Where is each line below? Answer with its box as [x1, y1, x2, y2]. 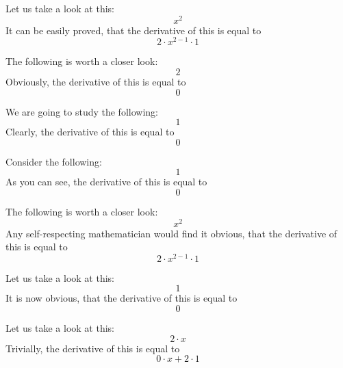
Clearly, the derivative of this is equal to [5, 124, 175, 139]
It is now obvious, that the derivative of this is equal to [5, 291, 238, 305]
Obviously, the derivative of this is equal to [5, 74, 186, 88]
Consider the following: [5, 154, 102, 168]
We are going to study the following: [5, 104, 158, 118]
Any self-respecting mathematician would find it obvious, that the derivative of [5, 226, 338, 240]
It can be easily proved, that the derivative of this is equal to [5, 23, 262, 37]
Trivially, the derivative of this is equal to [5, 341, 180, 355]
